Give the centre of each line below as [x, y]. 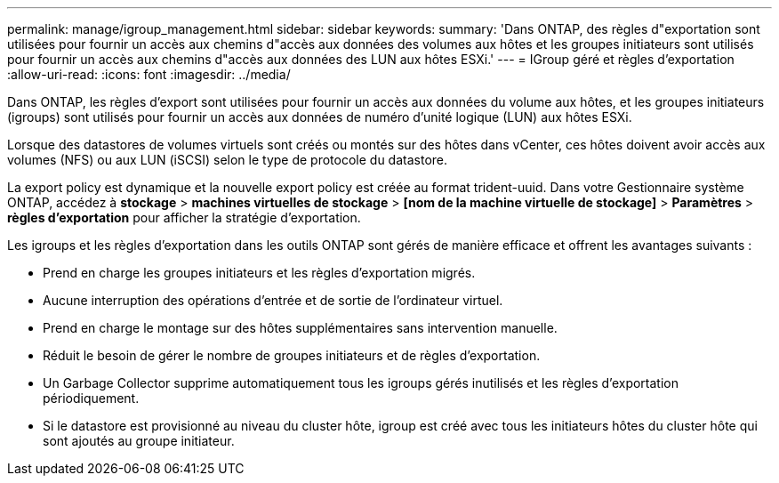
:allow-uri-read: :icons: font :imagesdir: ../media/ [149, 74]
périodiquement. [91, 398]
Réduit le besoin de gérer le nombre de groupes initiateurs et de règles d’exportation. [292, 355]
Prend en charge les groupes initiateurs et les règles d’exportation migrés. [259, 273]
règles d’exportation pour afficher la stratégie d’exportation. [184, 217]
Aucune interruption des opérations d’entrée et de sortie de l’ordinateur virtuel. [273, 300]
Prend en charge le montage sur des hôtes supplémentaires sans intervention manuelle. [300, 328]
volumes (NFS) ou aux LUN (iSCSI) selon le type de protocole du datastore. [228, 160]
